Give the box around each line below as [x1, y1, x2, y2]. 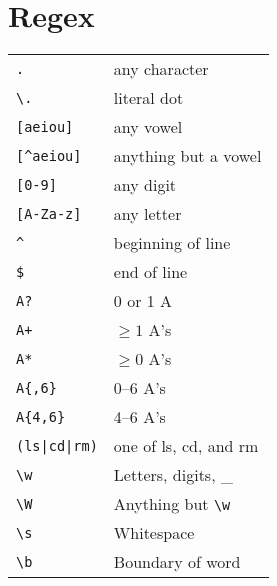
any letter [113, 202, 182, 226]
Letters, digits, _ [113, 463, 233, 487]
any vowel [113, 115, 183, 139]
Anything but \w [113, 492, 231, 516]
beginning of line [113, 231, 231, 255]
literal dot [113, 86, 184, 110]
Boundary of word [113, 550, 241, 574]
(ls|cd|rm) [16, 437, 98, 454]
